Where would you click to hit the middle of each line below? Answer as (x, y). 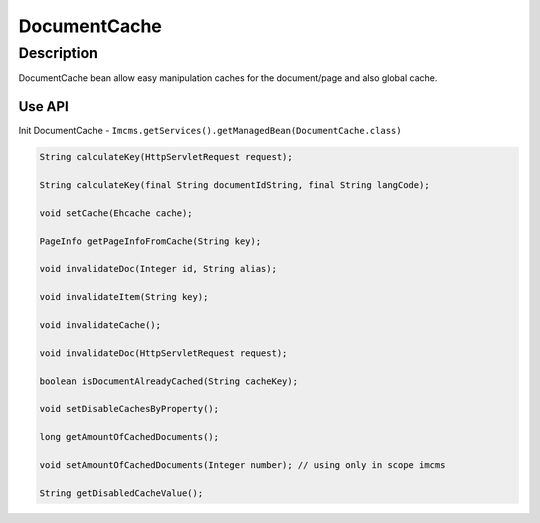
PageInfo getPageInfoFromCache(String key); (150, 241)
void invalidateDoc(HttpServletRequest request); (163, 353)
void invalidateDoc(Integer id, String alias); (158, 269)
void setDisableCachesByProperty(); (129, 409)
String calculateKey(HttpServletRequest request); (166, 157)
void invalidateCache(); (100, 324)
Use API (43, 106)
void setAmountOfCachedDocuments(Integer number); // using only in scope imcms (242, 464)
